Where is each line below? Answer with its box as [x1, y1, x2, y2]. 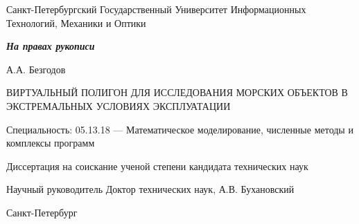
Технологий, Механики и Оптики [6, 15, 146, 30]
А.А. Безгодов [6, 62, 66, 76]
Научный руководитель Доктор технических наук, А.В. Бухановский [6, 182, 295, 196]
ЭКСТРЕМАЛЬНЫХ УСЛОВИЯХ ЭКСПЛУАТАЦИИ [6, 98, 231, 113]
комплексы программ [6, 136, 95, 150]
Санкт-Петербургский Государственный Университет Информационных [6, 2, 306, 16]
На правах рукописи [6, 39, 95, 53]
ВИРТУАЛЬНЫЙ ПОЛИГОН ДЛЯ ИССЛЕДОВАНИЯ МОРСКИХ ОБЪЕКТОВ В [6, 85, 348, 100]
